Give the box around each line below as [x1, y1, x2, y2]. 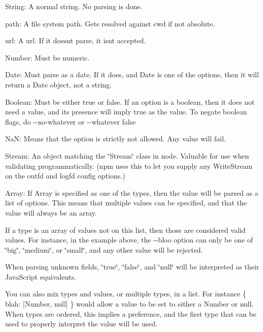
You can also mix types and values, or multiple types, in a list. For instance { [5, 288, 246, 299]
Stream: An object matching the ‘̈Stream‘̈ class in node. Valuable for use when [5, 150, 249, 161]
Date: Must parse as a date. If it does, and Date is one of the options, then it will [5, 69, 259, 80]
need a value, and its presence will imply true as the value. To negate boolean [5, 106, 247, 117]
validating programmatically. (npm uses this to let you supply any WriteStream [5, 160, 253, 171]
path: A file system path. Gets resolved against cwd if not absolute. [5, 18, 215, 28]
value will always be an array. [5, 207, 97, 218]
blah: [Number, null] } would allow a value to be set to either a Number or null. [5, 298, 254, 309]
